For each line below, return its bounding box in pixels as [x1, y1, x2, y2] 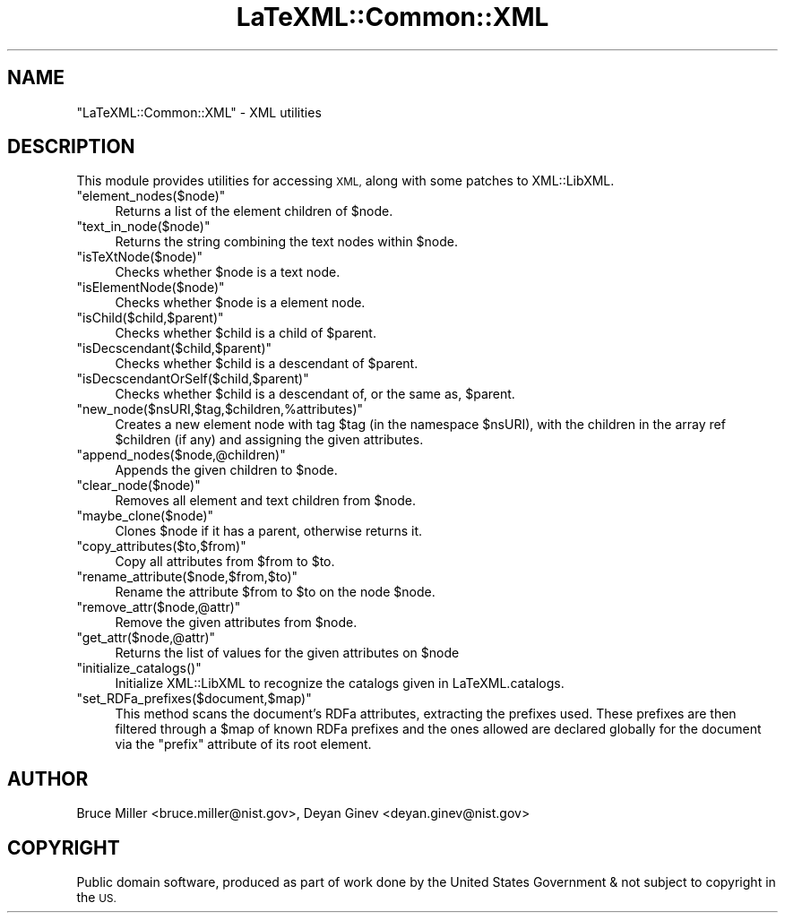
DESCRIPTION [7, 135, 135, 159]
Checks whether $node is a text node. [115, 264, 341, 280]
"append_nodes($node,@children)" [76, 447, 286, 463]
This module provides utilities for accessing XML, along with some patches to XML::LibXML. [76, 173, 615, 189]
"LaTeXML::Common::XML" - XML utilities [76, 104, 322, 120]
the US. [76, 890, 116, 906]
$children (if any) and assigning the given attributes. [115, 432, 424, 448]
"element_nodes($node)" [76, 188, 226, 204]
